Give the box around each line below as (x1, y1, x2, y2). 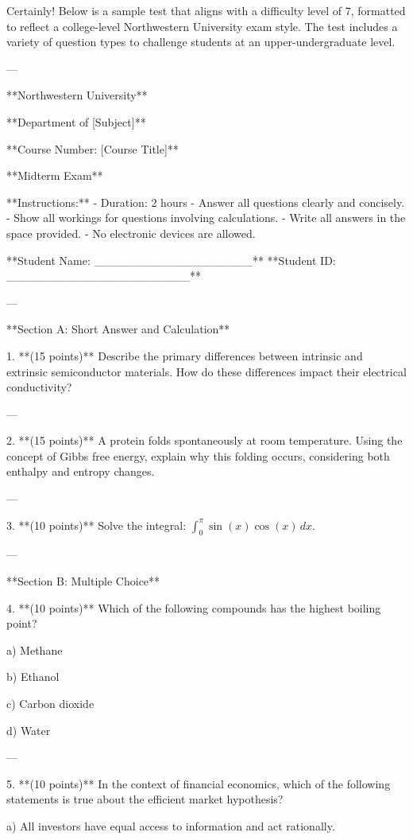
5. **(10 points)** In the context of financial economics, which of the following (6, 775, 391, 791)
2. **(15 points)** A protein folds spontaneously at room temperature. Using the (6, 432, 403, 449)
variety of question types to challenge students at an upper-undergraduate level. (6, 33, 396, 50)
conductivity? (6, 379, 72, 395)
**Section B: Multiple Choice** (6, 573, 160, 589)
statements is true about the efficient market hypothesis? (6, 791, 284, 807)
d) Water (6, 721, 51, 738)
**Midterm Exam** (6, 167, 103, 184)
